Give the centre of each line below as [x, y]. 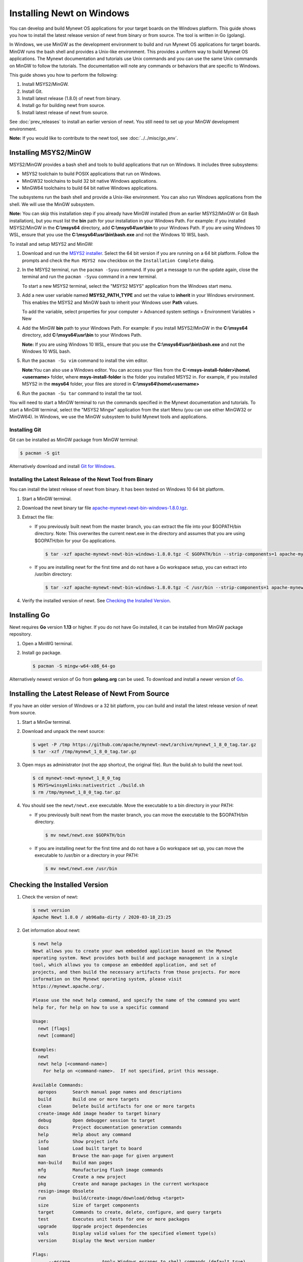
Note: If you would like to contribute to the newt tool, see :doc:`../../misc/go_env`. [94, 138]
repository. [21, 634]
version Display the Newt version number [97, 1240]
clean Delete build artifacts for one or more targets [117, 1106]
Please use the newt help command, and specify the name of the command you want [137, 1000]
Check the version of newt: [50, 897]
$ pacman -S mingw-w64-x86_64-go [74, 666]
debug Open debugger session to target [97, 1120]
